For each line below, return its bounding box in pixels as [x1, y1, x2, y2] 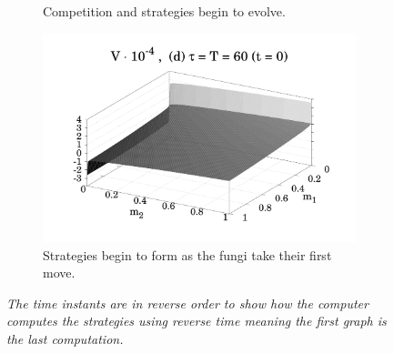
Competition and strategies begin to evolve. [43, 2, 286, 20]
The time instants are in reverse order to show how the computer [6, 293, 369, 312]
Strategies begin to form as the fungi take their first [43, 245, 332, 264]
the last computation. [6, 329, 124, 348]
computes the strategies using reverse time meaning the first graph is [6, 311, 387, 330]
